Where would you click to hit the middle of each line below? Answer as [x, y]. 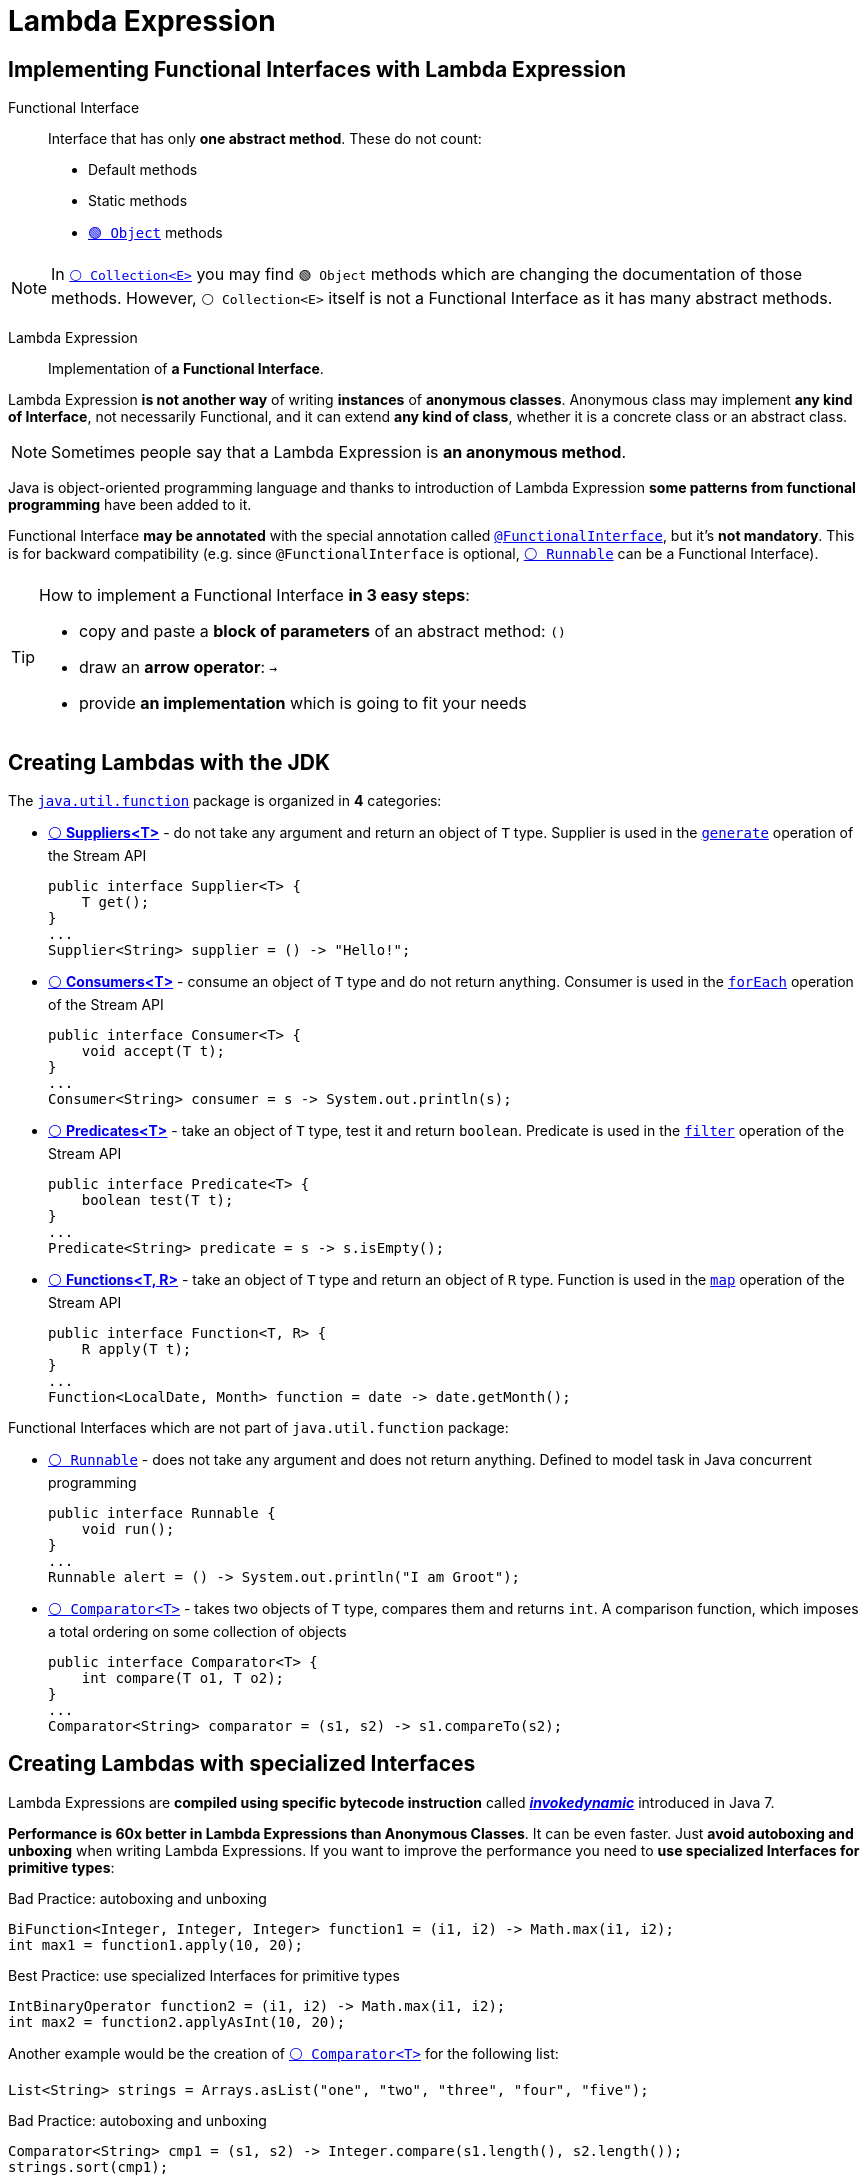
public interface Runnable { [162, 1513]
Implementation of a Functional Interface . [186, 369]
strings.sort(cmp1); [88, 2166]
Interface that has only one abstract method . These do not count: [265, 139]
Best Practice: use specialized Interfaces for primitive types [204, 1975]
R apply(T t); [136, 1349]
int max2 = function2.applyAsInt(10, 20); [177, 2021]
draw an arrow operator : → [178, 667]
